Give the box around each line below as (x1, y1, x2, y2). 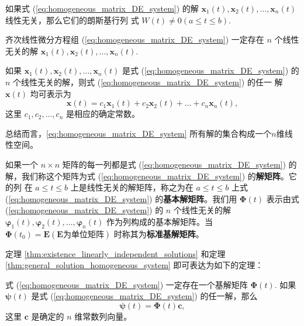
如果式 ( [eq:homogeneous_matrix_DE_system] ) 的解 (5, 2, 199, 14)
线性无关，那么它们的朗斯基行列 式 (5, 13, 139, 26)
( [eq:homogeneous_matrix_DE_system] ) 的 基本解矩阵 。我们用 (5, 192, 237, 204)
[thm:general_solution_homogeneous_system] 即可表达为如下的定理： (5, 259, 264, 271)
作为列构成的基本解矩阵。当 (106, 215, 213, 227)
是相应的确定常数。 (65, 107, 140, 120)
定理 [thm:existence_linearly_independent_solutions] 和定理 (5, 247, 226, 259)
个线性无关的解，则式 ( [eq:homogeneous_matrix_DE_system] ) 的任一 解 (13, 75, 283, 88)
